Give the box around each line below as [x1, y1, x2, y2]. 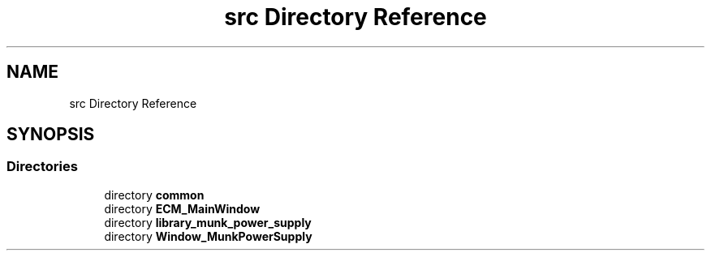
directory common [104, 187, 205, 202]
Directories [6, 158, 78, 175]
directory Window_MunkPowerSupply [104, 229, 312, 243]
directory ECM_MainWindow [104, 201, 261, 216]
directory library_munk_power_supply [104, 215, 312, 229]
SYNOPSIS [6, 124, 95, 145]
